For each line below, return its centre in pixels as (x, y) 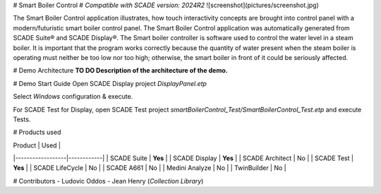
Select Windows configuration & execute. (73, 97)
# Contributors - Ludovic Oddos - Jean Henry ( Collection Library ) (108, 181)
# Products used (37, 132)
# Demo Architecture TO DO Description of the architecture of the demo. (121, 71)
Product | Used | (37, 145)
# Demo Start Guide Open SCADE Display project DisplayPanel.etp (110, 83)
